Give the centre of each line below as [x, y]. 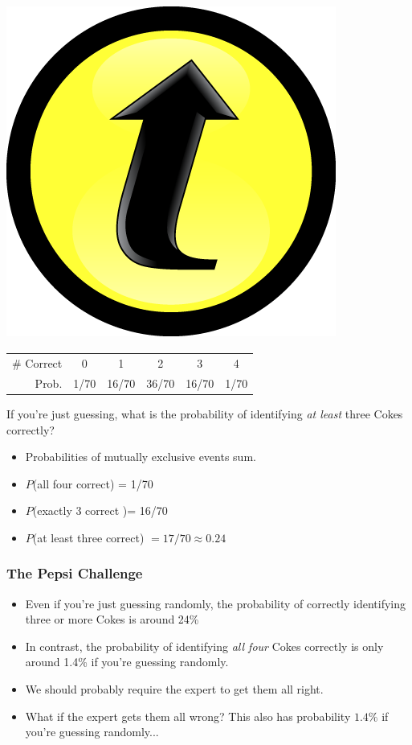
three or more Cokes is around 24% [112, 619]
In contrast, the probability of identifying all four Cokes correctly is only [204, 646]
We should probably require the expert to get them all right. [174, 689]
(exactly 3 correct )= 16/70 [100, 510]
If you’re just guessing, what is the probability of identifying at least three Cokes [205, 413]
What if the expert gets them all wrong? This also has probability [188, 716]
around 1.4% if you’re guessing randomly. [127, 662]
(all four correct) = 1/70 [93, 483]
